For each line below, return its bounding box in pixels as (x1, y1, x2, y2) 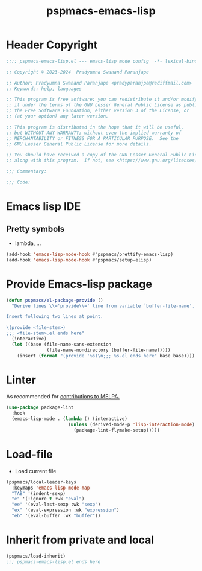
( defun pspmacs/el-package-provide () (6, 297, 103, 303)
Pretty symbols (6, 223, 65, 234)
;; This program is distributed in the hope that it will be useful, (6, 124, 185, 130)
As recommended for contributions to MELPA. (6, 393, 120, 400)
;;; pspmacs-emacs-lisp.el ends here (6, 558, 101, 565)
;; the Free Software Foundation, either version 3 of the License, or (6, 107, 189, 114)
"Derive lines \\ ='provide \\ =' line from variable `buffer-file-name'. (11, 303, 195, 309)
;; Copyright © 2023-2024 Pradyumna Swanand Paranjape (6, 69, 149, 75)
